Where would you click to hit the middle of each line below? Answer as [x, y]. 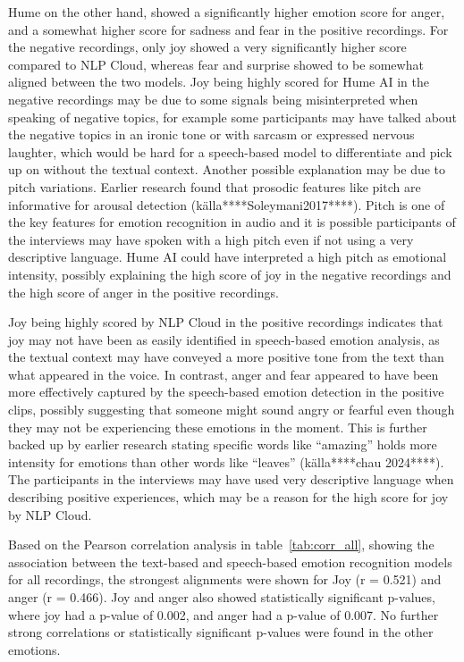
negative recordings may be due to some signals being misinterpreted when [213, 99]
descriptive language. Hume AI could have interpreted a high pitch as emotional [228, 257]
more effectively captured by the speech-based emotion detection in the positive [226, 392]
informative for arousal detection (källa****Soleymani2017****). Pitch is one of [227, 204]
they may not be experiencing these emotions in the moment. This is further [218, 427]
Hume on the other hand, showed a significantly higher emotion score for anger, [227, 12]
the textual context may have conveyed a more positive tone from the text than [226, 357]
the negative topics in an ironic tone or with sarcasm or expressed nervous [211, 134]
